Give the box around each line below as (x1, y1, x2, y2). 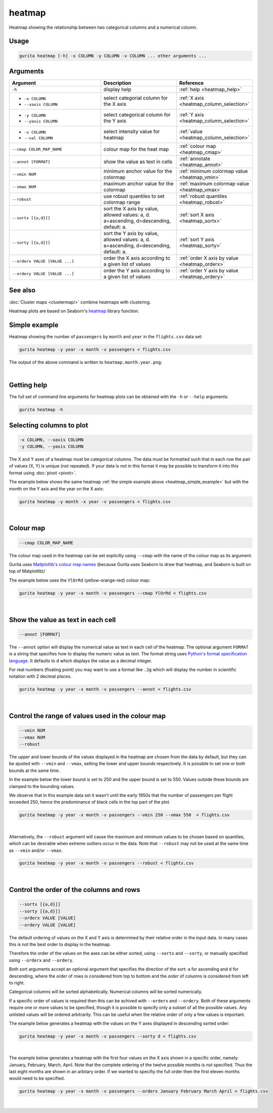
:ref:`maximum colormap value (179, 181, 249, 187)
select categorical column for (103, 111, 171, 118)
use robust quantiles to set (103, 193, 165, 200)
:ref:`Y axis (179, 111, 204, 118)
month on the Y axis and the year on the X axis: (9, 486, 104, 491)
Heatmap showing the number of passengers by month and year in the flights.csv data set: (9, 333, 203, 339)
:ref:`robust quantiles (179, 193, 227, 200)
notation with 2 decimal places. (9, 673, 72, 679)
